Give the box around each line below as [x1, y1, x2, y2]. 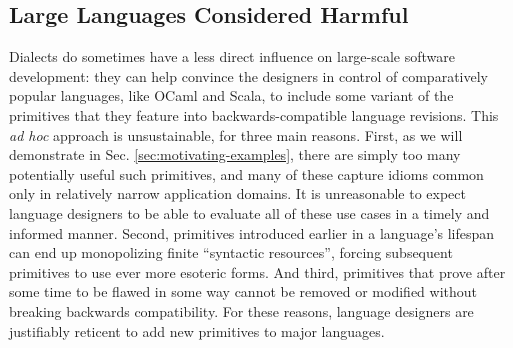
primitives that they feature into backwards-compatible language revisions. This [9, 104, 499, 125]
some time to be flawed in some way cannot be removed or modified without [9, 281, 478, 302]
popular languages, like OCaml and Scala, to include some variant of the [9, 85, 454, 106]
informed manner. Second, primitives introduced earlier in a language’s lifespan [9, 222, 495, 243]
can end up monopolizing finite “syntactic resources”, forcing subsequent [9, 242, 453, 263]
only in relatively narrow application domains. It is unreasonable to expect [9, 183, 466, 204]
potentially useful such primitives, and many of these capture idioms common [9, 163, 484, 184]
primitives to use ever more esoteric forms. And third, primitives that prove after [9, 261, 506, 282]
